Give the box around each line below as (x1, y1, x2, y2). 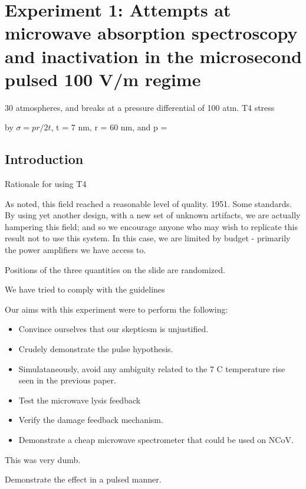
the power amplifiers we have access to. (5, 244, 146, 256)
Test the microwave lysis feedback (18, 393, 141, 406)
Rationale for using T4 (5, 178, 87, 190)
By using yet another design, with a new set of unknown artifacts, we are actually (5, 209, 301, 221)
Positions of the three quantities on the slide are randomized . (5, 263, 225, 275)
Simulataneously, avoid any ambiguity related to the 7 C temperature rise (18, 362, 285, 375)
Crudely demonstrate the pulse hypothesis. (18, 343, 173, 355)
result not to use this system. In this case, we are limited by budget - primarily (5, 232, 291, 244)
